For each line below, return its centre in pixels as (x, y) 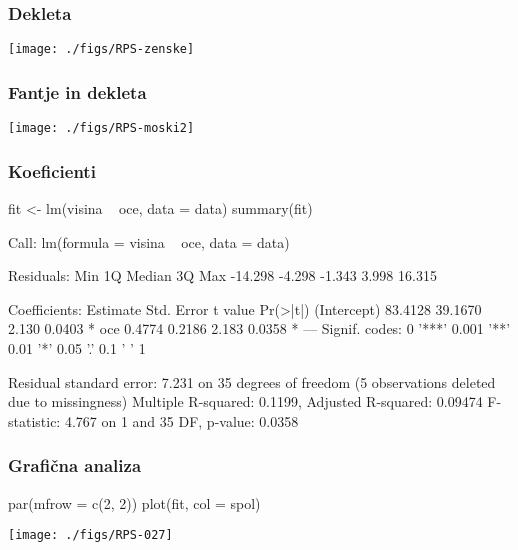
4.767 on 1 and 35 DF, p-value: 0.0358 (181, 420)
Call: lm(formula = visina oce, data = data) (149, 241)
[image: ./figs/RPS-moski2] (101, 128)
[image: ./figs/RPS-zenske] (101, 49)
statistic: (34, 420)
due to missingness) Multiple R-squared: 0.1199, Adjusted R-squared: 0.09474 (245, 401)
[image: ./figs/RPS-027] (90, 535)
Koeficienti (52, 170)
